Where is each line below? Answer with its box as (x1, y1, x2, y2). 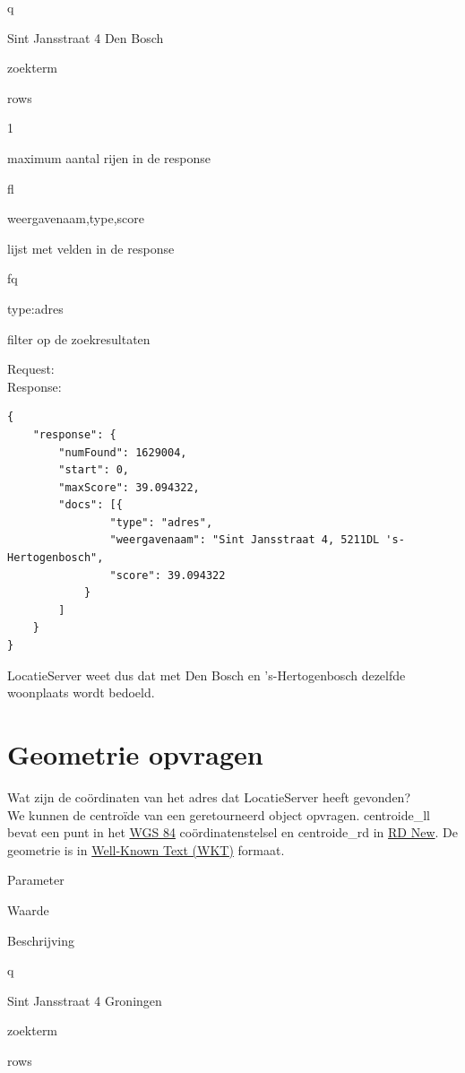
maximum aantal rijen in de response (7, 148, 211, 167)
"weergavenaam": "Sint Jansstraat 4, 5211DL (109, 533, 380, 547)
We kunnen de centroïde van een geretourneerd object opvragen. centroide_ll (7, 805, 430, 824)
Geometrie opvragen (7, 736, 263, 772)
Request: (7, 359, 55, 378)
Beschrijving (7, 930, 74, 949)
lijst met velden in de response (7, 238, 175, 257)
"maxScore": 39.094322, (58, 480, 200, 494)
